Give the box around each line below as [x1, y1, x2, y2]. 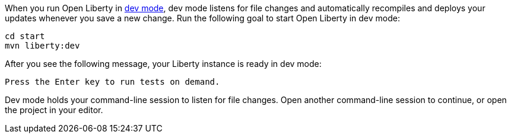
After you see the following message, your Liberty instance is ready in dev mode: [5, 59, 322, 69]
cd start [5, 31, 45, 41]
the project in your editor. [5, 105, 103, 115]
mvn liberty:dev [5, 41, 80, 50]
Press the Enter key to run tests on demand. [5, 77, 220, 86]
